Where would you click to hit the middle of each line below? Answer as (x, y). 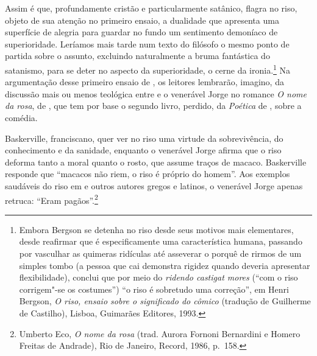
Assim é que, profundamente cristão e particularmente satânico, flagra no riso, (151, 8)
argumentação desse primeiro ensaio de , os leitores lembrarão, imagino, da (144, 82)
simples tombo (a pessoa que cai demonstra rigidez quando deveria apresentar (165, 265)
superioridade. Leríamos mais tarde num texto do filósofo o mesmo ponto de (147, 44)
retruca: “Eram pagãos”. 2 (52, 199)
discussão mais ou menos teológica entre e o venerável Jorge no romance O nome (156, 93)
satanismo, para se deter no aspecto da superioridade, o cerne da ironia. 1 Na (148, 69)
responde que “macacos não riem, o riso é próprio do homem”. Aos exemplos (148, 174)
